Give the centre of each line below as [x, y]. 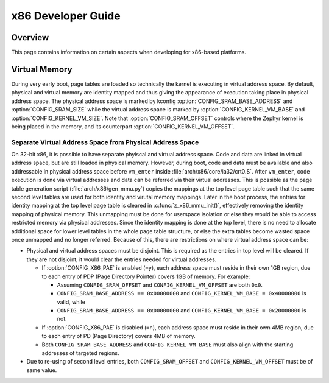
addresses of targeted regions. [80, 353]
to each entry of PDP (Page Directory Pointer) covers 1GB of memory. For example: [146, 276]
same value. [42, 370]
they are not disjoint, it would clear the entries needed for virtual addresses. [122, 259]
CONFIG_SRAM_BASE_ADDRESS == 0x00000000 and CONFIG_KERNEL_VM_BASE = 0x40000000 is [182, 293]
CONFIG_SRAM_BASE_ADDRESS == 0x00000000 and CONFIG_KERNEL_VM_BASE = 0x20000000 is [182, 311]
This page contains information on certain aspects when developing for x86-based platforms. [129, 52]
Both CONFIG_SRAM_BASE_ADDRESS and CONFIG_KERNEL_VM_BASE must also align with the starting [168, 345]
